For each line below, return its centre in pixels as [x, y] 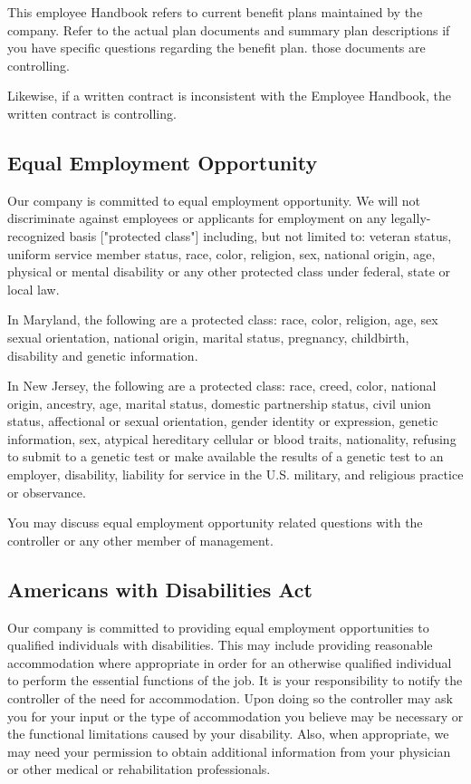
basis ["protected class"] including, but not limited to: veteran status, [260, 235]
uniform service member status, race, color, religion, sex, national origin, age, [221, 253]
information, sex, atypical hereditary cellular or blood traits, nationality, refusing [232, 438]
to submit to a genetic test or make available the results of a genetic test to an [226, 456]
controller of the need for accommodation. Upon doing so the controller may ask [230, 698]
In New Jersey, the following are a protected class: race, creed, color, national [222, 386]
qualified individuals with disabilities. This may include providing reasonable [220, 645]
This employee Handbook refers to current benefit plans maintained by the [215, 12]
